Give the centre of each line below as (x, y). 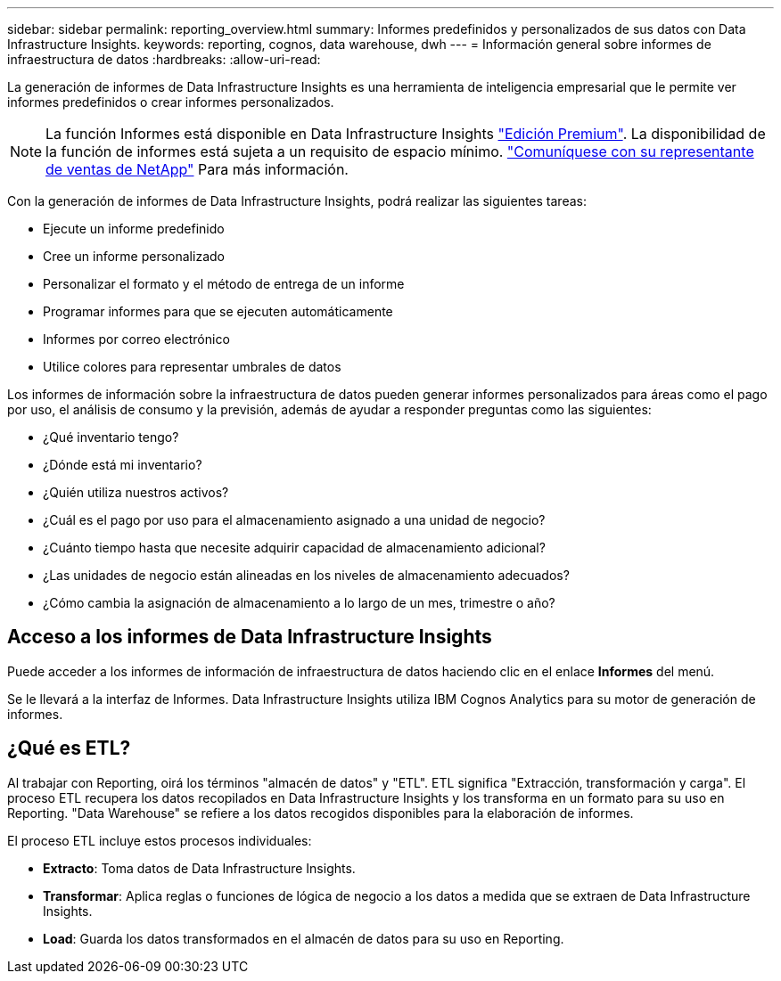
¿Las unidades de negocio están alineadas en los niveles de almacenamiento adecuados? (306, 575)
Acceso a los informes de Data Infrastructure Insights (250, 637)
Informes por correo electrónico (136, 339)
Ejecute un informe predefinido (134, 229)
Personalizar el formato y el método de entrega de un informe (224, 284)
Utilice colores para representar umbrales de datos (192, 367)
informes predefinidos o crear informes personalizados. (171, 102)
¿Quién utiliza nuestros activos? (136, 492)
